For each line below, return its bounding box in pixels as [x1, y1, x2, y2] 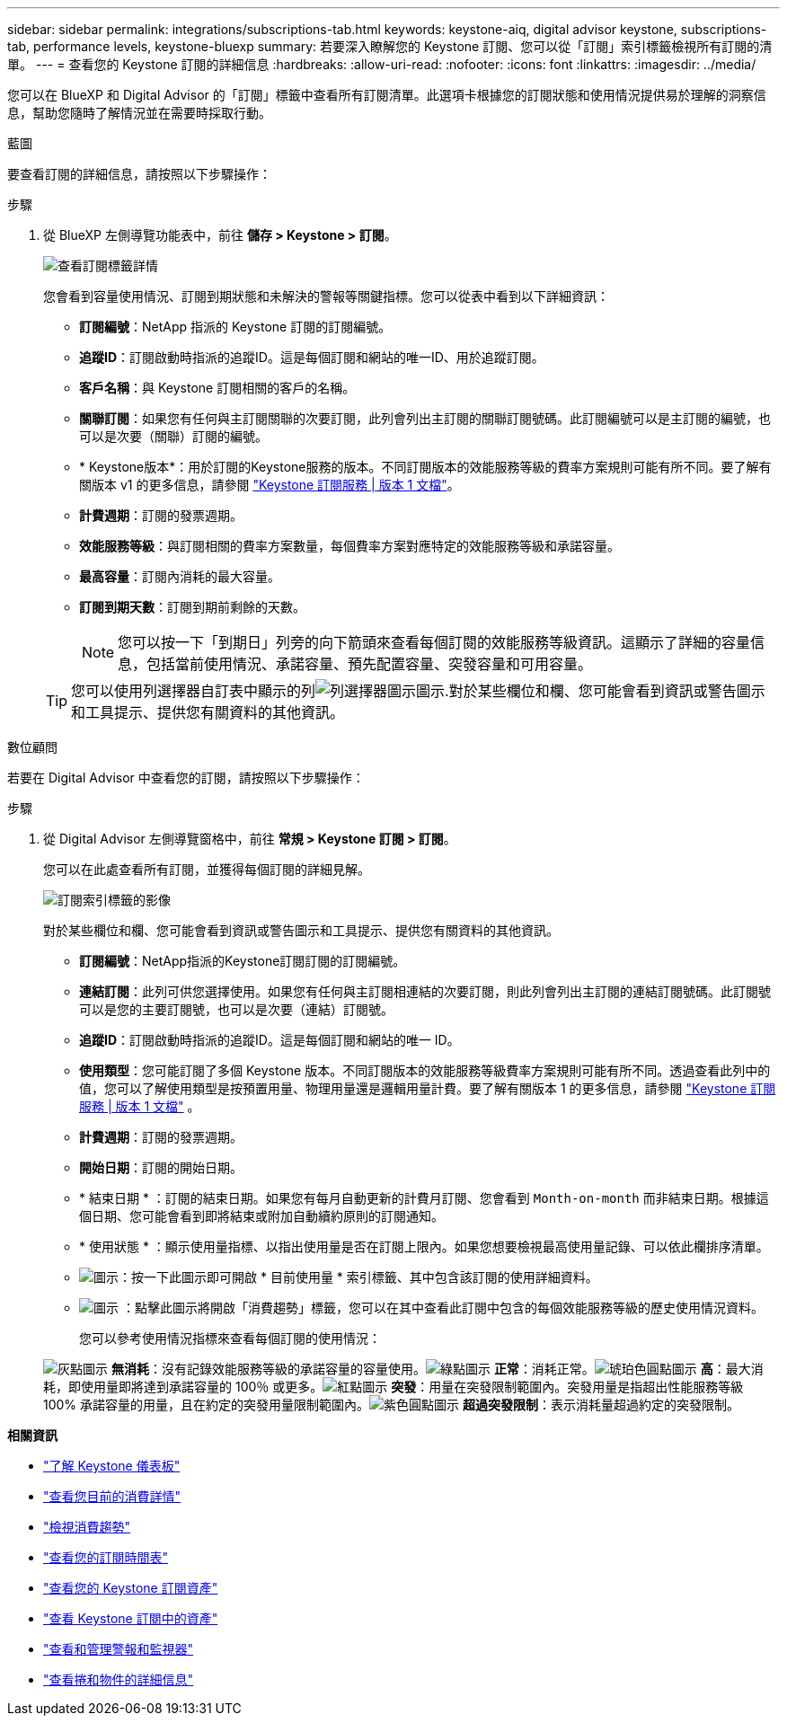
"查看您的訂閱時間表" [43, 1550, 169, 1565]
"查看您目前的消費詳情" [43, 1489, 181, 1504]
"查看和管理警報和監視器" [43, 1641, 194, 1657]
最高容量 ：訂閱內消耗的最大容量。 [79, 569, 280, 584]
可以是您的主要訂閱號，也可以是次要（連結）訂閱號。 [79, 1002, 393, 1017]
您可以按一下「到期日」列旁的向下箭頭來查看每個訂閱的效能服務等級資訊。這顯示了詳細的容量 [118, 633, 751, 651]
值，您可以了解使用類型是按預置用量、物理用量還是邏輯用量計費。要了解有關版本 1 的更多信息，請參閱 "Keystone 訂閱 [79, 1081, 776, 1096]
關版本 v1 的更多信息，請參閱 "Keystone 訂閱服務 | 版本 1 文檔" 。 [79, 477, 460, 492]
